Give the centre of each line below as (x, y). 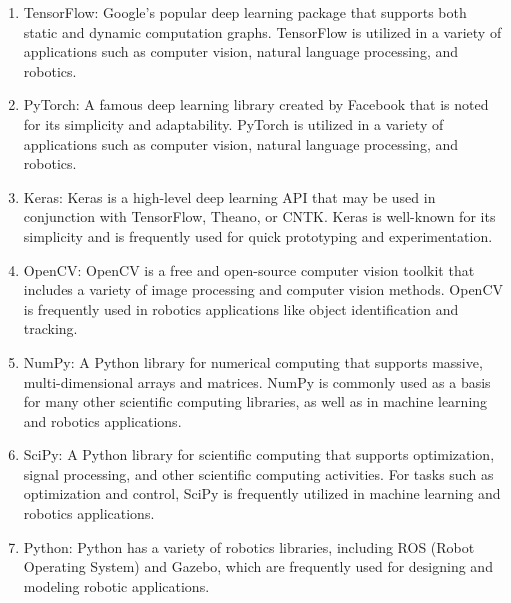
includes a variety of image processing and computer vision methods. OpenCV (263, 289)
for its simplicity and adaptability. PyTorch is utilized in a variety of (233, 123)
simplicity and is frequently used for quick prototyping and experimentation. (258, 235)
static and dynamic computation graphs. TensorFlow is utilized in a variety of (262, 31)
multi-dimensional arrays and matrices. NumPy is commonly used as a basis (257, 381)
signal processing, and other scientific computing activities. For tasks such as (258, 473)
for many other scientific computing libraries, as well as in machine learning (255, 401)
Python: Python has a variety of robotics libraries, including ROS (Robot (249, 546)
